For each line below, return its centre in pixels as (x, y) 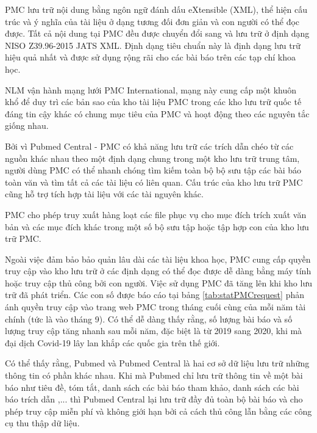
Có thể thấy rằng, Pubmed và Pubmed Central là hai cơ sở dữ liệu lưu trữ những (157, 363)
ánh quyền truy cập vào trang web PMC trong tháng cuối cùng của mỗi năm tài (155, 307)
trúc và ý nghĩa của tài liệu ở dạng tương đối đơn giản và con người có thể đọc (152, 21)
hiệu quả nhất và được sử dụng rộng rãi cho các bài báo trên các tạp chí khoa (150, 57)
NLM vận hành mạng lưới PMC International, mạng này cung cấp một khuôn (151, 89)
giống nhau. (27, 126)
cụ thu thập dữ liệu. (42, 423)
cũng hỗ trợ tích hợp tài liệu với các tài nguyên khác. (104, 194)
